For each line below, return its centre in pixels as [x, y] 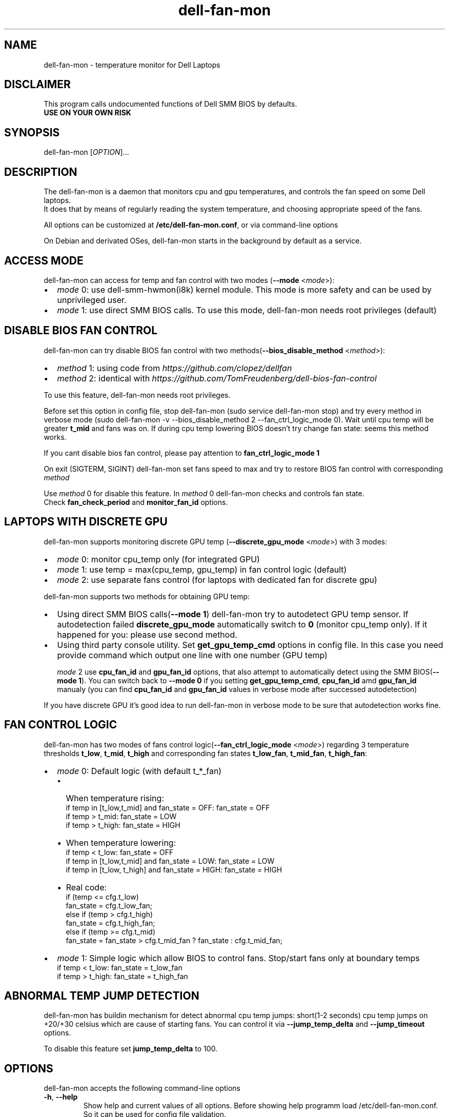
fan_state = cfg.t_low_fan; [109, 905]
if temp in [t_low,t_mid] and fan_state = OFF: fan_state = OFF [168, 807]
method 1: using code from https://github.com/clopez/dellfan [175, 368]
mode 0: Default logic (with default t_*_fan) [139, 771]
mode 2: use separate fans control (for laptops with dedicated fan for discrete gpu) [217, 580]
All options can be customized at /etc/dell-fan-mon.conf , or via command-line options [191, 225]
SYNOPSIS [32, 132]
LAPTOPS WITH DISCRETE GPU [86, 522]
